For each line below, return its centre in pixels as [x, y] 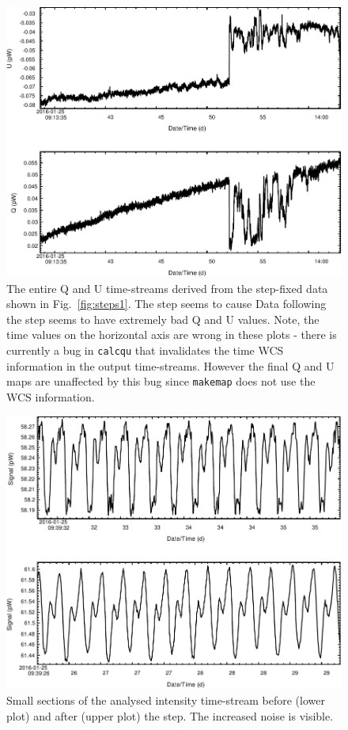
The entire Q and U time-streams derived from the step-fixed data [167, 288]
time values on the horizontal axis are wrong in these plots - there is [172, 335]
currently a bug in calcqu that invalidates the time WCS [145, 350]
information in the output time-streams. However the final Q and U [170, 365]
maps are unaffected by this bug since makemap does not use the [161, 381]
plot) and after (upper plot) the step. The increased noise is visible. [170, 715]
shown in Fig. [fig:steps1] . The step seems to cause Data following [166, 304]
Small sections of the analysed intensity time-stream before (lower [166, 700]
